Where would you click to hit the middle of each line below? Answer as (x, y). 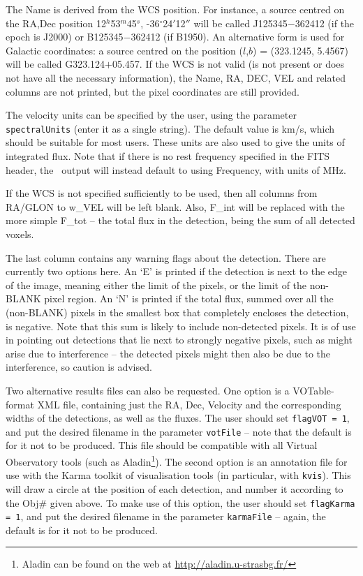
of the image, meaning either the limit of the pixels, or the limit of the (156, 285)
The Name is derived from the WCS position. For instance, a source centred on (175, 9)
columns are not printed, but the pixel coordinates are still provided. (153, 91)
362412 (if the (325, 23)
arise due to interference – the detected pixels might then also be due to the (168, 353)
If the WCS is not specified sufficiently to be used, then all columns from (162, 193)
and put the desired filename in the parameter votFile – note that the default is (179, 431)
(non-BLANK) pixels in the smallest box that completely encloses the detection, (177, 312)
